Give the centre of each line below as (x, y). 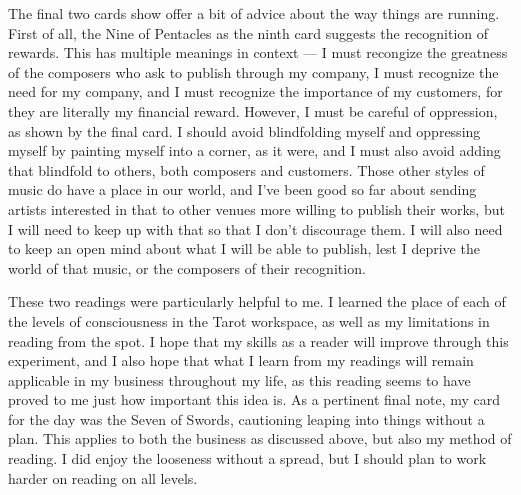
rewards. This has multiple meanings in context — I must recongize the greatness (258, 52)
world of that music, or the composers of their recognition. (187, 267)
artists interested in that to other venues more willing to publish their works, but (256, 208)
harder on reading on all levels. (103, 477)
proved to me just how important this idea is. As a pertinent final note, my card (254, 399)
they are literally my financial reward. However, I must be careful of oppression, (253, 110)
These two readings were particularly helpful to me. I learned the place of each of (257, 301)
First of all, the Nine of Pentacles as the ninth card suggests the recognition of (248, 32)
